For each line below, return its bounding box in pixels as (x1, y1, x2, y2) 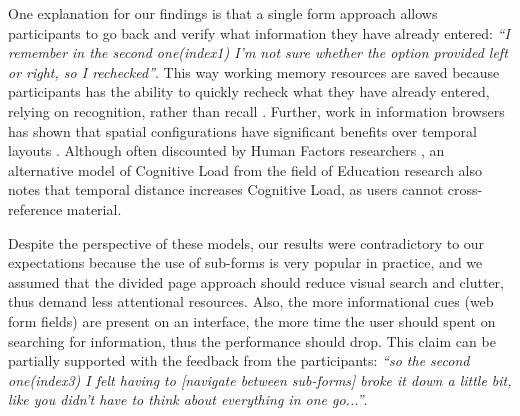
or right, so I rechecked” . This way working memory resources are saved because (8, 61, 500, 82)
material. (66, 198, 122, 219)
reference (8, 198, 63, 219)
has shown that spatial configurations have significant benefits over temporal (8, 120, 477, 141)
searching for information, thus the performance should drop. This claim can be (8, 330, 496, 351)
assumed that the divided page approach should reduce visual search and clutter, (8, 271, 505, 292)
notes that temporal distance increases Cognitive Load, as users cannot (8, 179, 444, 200)
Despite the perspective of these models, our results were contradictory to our (8, 232, 485, 253)
